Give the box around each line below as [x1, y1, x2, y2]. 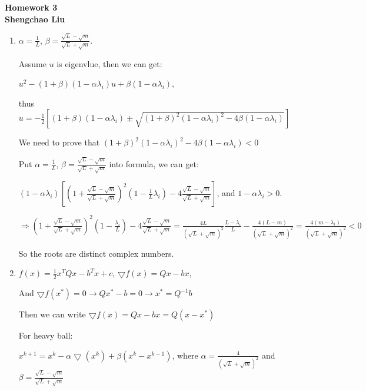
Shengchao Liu [5, 12, 65, 25]
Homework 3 [5, 1, 58, 13]
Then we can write [18, 308, 86, 320]
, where [172, 349, 198, 361]
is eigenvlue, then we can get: [56, 57, 162, 69]
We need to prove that [18, 136, 100, 148]
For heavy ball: [18, 329, 73, 342]
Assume [18, 57, 46, 69]
